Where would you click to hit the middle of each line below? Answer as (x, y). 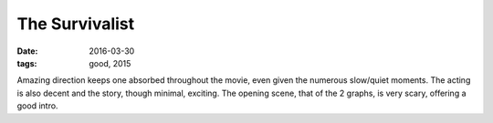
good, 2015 (110, 63)
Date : (27, 51)
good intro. (37, 106)
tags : (27, 63)
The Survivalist (76, 24)
